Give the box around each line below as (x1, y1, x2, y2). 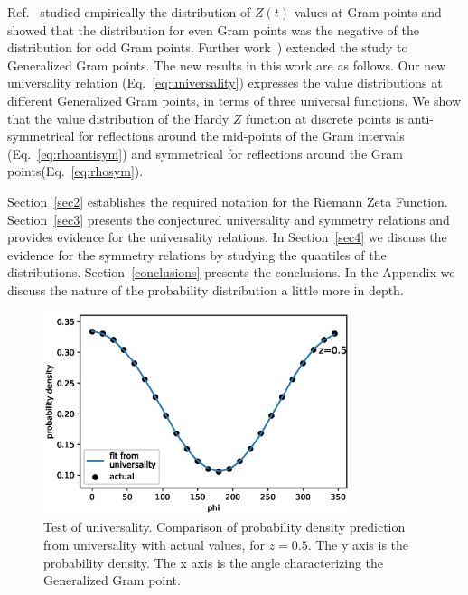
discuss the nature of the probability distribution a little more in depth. (7, 280, 404, 299)
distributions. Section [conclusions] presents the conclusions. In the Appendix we (7, 263, 455, 282)
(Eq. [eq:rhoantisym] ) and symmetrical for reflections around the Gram (7, 144, 403, 163)
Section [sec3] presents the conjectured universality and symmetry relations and (7, 209, 450, 228)
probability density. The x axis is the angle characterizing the (43, 553, 384, 572)
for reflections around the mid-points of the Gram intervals (79, 126, 405, 145)
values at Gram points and (294, 3, 442, 21)
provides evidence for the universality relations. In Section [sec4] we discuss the (7, 228, 447, 246)
